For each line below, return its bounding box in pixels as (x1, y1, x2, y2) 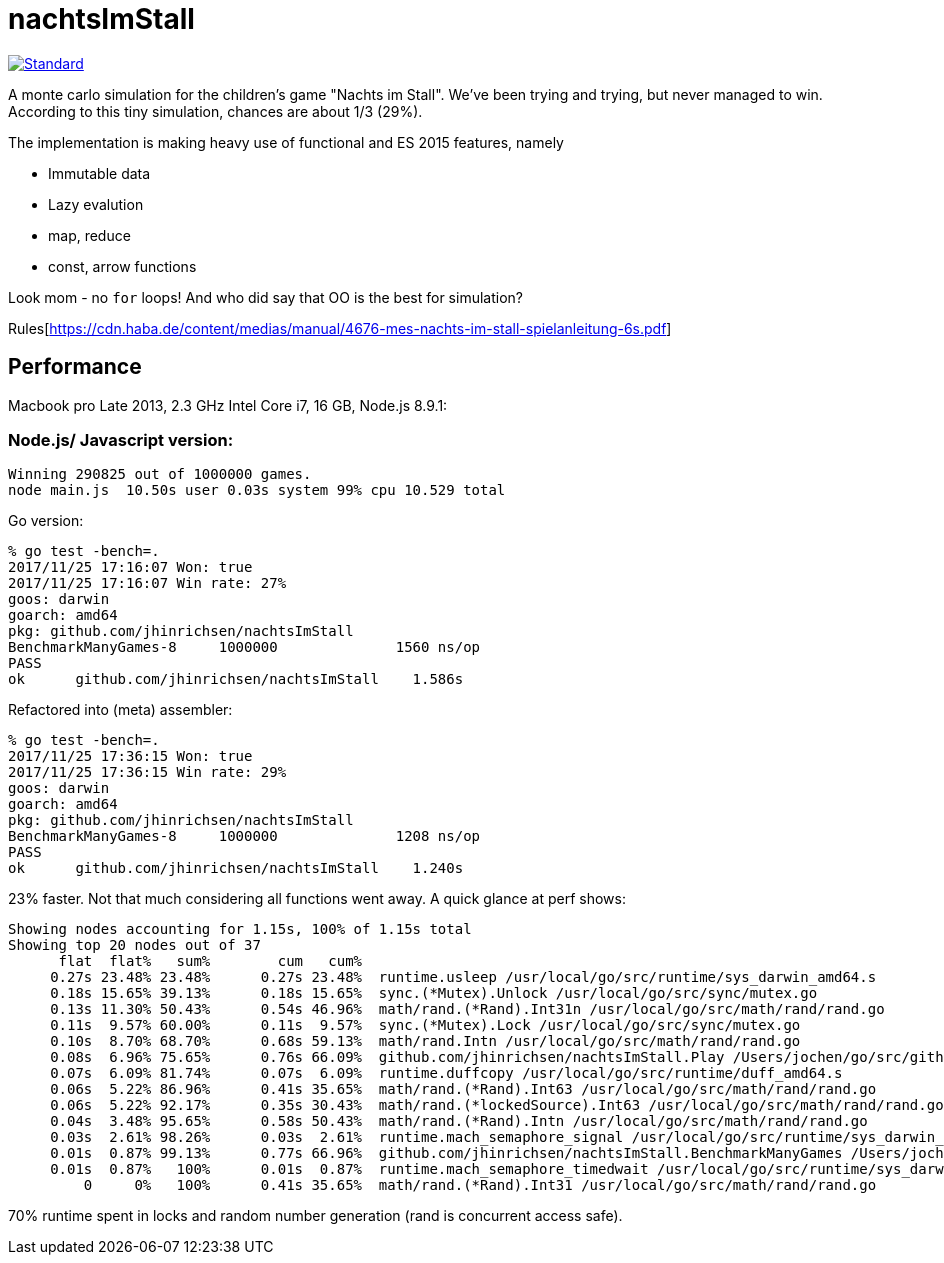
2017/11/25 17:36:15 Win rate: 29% (8, 764, 287, 781)
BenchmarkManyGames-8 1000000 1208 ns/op (8, 828, 481, 845)
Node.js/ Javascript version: (8, 429, 234, 450)
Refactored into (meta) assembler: (8, 701, 233, 719)
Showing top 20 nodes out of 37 (8, 937, 261, 954)
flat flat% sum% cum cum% (58, 953, 363, 970)
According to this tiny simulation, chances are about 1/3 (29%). (8, 102, 423, 120)
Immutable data (48, 164, 151, 182)
